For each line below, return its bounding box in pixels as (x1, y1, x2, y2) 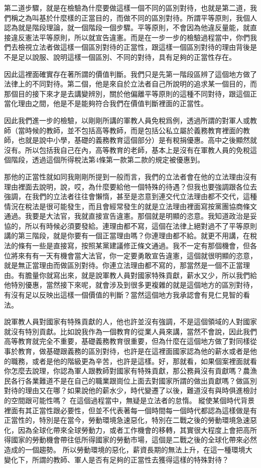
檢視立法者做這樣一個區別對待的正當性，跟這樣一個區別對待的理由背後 (18, 42, 250, 52)
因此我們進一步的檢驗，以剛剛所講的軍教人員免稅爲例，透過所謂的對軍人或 (4, 115, 250, 125)
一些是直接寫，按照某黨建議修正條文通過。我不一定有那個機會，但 (32, 240, 250, 251)
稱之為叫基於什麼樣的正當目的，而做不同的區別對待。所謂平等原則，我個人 (11, 12, 257, 23)
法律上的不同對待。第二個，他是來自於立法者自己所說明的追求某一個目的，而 (4, 78, 257, 89)
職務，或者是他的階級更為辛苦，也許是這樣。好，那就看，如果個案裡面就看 (11, 355, 257, 366)
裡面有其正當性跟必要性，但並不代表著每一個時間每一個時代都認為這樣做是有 (4, 405, 257, 415)
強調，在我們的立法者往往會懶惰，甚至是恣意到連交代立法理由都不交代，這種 (4, 191, 257, 202)
